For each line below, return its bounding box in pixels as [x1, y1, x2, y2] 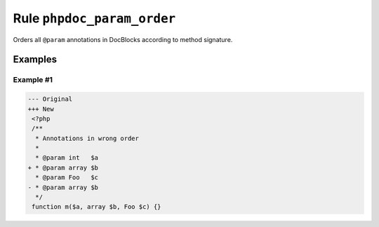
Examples [13, 53, 58, 66]
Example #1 [13, 75, 53, 85]
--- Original [27, 95, 73, 103]
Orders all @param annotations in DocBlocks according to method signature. [13, 35, 233, 43]
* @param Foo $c [35, 174, 98, 181]
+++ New [27, 105, 54, 113]
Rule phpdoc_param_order [13, 11, 176, 26]
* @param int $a [35, 154, 98, 162]
